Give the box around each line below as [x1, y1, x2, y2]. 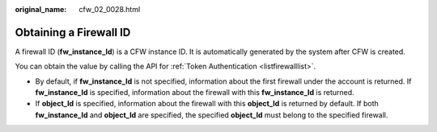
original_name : [15, 5, 67, 14]
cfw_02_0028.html [78, 5, 141, 14]
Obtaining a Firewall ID [15, 25, 131, 39]
